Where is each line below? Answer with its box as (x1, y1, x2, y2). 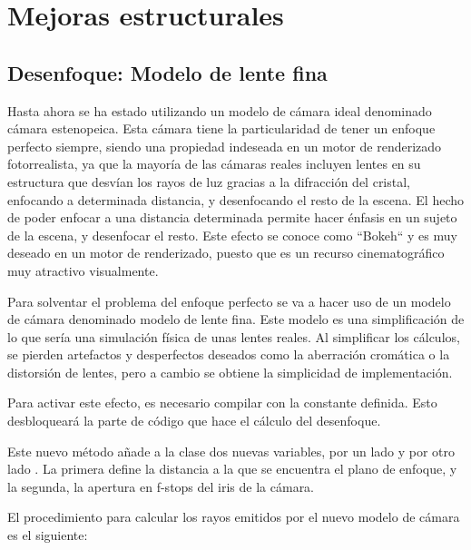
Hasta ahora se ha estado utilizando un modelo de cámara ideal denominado (7, 101, 432, 120)
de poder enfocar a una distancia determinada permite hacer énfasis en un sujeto (7, 208, 457, 227)
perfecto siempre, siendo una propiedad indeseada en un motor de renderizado (7, 136, 442, 155)
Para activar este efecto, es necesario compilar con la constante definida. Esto (7, 393, 437, 412)
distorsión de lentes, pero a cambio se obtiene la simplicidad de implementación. (7, 362, 453, 381)
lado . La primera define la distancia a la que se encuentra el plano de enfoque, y (7, 459, 457, 478)
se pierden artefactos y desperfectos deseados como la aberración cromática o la (7, 345, 450, 364)
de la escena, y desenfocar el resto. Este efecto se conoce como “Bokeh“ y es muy (7, 225, 457, 244)
